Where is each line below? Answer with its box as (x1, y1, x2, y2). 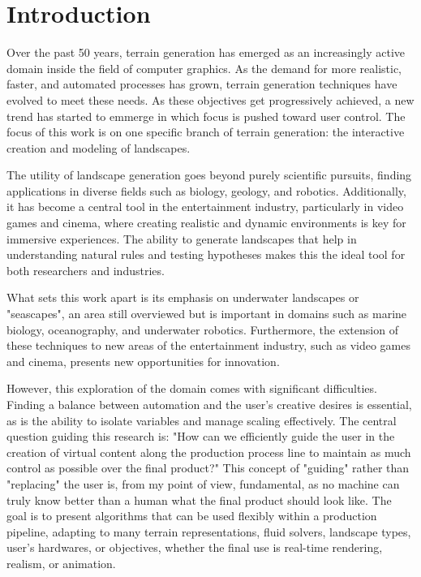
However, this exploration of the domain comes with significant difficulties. (6, 380, 377, 397)
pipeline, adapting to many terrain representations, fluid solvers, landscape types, (6, 523, 411, 540)
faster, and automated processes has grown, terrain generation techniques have (6, 75, 397, 93)
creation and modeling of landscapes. (6, 139, 191, 156)
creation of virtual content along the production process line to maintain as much (6, 443, 411, 460)
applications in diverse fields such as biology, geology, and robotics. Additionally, (6, 182, 406, 199)
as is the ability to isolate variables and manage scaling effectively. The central (6, 411, 397, 428)
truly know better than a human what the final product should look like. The (6, 491, 392, 508)
